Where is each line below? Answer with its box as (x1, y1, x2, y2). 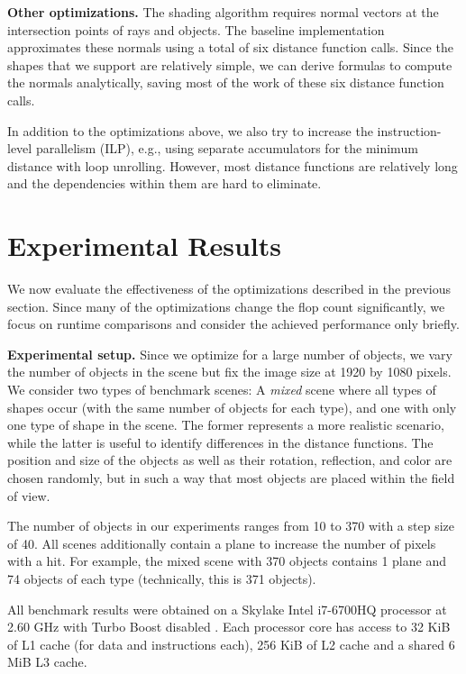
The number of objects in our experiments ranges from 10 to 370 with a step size (7, 516, 454, 535)
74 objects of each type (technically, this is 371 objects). (7, 569, 316, 587)
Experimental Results (7, 227, 281, 264)
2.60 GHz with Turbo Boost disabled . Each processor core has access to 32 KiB (7, 617, 451, 636)
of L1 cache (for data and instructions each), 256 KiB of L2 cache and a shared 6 (7, 634, 455, 653)
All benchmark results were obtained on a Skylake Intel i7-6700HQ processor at (7, 599, 447, 618)
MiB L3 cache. (7, 652, 87, 671)
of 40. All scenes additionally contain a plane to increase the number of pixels (7, 533, 436, 552)
